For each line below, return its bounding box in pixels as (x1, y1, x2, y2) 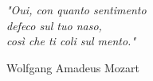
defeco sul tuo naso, (6, 17, 102, 33)
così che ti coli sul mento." (6, 33, 136, 49)
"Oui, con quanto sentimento (6, 2, 147, 17)
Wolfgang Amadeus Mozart (6, 59, 139, 75)
